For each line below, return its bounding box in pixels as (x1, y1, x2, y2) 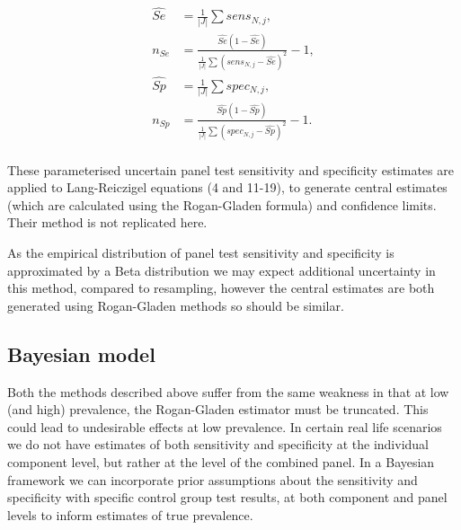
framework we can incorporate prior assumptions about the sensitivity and (7, 470, 418, 489)
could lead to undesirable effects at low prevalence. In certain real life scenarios (7, 417, 442, 436)
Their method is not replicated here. (7, 213, 208, 232)
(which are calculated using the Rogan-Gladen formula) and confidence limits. (7, 195, 437, 214)
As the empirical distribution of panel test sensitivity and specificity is (7, 243, 395, 261)
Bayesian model (7, 340, 155, 367)
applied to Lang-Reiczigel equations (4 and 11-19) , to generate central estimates (7, 178, 448, 197)
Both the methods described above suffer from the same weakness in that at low (7, 382, 449, 401)
